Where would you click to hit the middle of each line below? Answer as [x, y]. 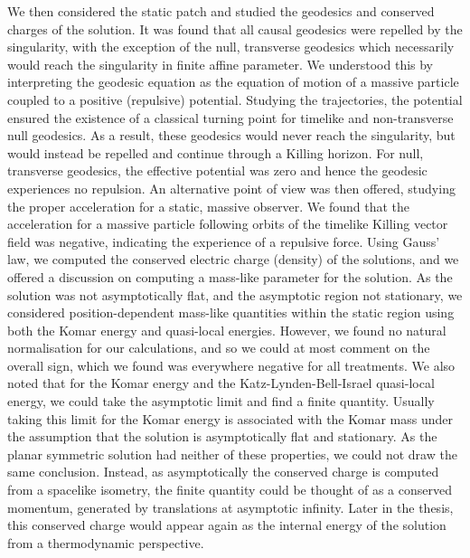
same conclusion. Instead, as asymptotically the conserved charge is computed [223, 472]
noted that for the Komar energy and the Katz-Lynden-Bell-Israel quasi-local [221, 383]
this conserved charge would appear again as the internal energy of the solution [227, 525]
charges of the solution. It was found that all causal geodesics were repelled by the [235, 28]
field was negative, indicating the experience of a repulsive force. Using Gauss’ [224, 241]
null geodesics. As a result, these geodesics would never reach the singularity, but [231, 135]
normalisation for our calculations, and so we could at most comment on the [219, 348]
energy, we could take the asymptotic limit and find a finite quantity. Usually [221, 401]
